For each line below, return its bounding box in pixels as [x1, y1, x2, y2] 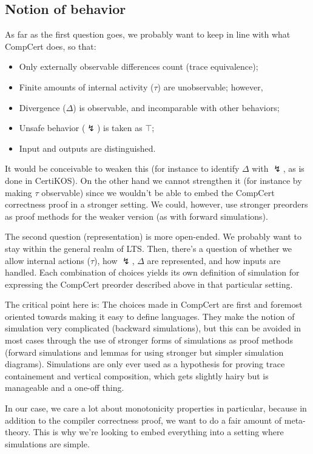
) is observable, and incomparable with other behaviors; [73, 101, 280, 113]
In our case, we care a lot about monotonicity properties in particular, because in [5, 402, 307, 415]
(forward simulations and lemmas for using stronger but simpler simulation [5, 345, 284, 358]
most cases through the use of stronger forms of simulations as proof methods [5, 334, 293, 347]
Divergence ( [19, 101, 66, 113]
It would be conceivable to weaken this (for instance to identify [5, 162, 240, 175]
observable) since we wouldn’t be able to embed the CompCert [41, 186, 275, 198]
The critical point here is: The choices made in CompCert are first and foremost [5, 298, 303, 311]
